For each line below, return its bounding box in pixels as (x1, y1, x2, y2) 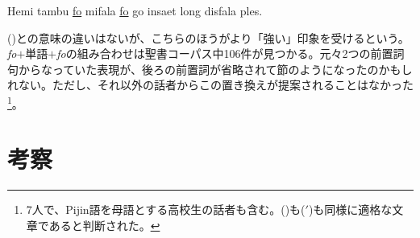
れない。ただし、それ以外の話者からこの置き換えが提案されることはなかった (7, 76, 414, 93)
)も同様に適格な (308, 201, 393, 218)
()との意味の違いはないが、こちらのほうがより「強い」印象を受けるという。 (7, 29, 410, 46)
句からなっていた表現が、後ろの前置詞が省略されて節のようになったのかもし (7, 60, 413, 77)
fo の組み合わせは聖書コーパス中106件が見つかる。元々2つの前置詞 (56, 45, 405, 62)
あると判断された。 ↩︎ (48, 216, 160, 233)
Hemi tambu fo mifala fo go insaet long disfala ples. (7, 2, 263, 18)
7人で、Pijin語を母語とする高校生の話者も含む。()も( (26, 201, 306, 218)
